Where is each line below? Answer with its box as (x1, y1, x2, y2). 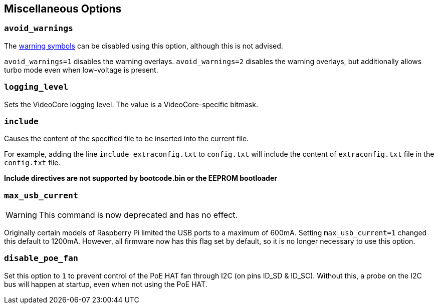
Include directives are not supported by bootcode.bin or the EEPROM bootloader (4, 174, 277, 183)
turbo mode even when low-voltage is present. (4, 65, 158, 74)
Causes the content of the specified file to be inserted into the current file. (4, 134, 249, 143)
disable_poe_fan (4, 253, 78, 263)
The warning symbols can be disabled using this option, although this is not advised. (4, 41, 283, 50)
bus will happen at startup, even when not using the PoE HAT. (4, 279, 207, 288)
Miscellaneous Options (4, 3, 122, 15)
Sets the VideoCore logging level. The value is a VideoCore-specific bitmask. (4, 100, 258, 109)
